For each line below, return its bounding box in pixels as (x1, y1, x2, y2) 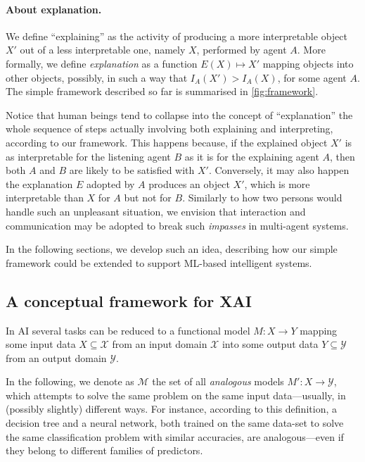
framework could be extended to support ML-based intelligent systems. (6, 255, 312, 270)
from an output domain (6, 350, 107, 365)
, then (330, 149, 355, 163)
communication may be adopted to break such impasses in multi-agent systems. (6, 218, 349, 232)
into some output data (222, 337, 319, 351)
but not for (124, 190, 172, 205)
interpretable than (6, 190, 84, 205)
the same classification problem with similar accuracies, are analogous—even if (6, 429, 344, 444)
